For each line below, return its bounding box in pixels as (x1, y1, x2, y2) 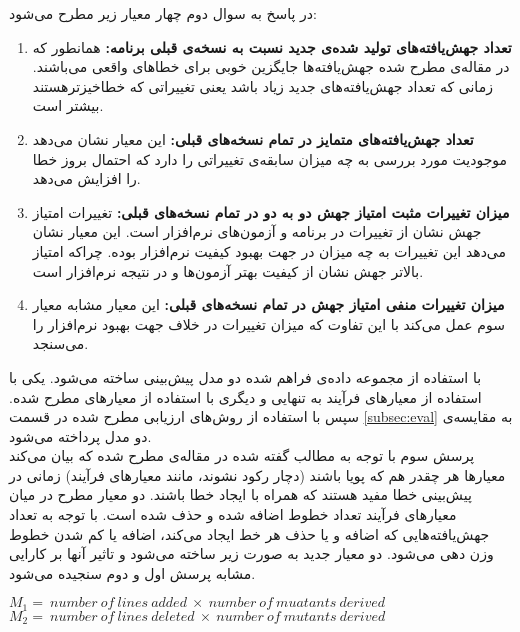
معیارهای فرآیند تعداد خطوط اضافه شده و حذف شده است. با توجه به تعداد (9, 504, 457, 525)
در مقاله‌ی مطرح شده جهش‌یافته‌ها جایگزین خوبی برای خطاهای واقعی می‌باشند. (32, 56, 510, 77)
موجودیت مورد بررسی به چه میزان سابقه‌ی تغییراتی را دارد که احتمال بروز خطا (32, 148, 508, 169)
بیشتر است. (32, 95, 104, 116)
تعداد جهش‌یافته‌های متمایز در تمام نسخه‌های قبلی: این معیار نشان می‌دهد (32, 128, 474, 149)
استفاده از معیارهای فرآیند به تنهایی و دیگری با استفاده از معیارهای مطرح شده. (9, 386, 482, 407)
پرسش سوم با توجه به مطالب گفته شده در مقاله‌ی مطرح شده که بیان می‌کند (9, 445, 475, 466)
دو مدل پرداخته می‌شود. (9, 425, 152, 446)
